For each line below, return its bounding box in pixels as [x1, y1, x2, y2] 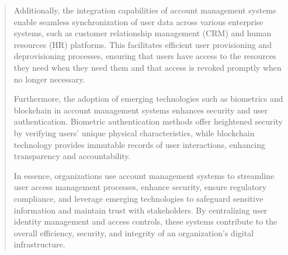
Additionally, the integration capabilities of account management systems [13, 4, 276, 16]
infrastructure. [13, 238, 65, 250]
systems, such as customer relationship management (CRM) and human [13, 27, 272, 39]
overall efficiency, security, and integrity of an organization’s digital [13, 226, 254, 239]
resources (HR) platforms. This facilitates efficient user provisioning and [13, 38, 272, 50]
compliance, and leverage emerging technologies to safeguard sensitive [13, 192, 263, 204]
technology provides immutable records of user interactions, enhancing [13, 138, 266, 150]
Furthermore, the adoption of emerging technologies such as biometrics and [13, 92, 283, 105]
